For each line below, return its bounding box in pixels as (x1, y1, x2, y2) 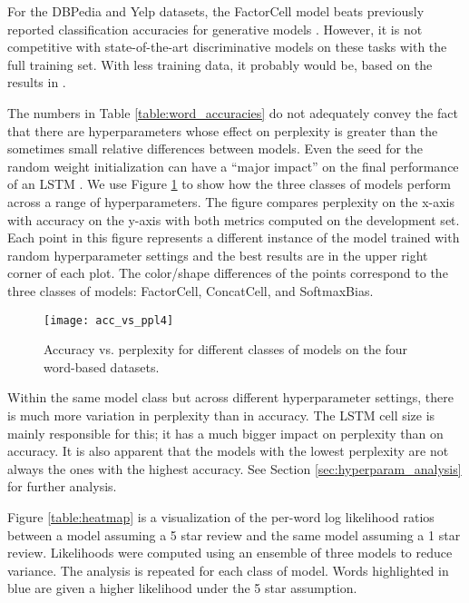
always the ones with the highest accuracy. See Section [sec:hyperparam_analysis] (7, 459, 462, 478)
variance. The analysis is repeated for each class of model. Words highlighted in (7, 560, 449, 579)
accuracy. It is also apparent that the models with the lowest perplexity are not (7, 441, 449, 460)
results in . (7, 73, 66, 92)
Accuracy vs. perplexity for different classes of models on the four (44, 340, 408, 359)
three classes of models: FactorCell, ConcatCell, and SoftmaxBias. (7, 281, 374, 300)
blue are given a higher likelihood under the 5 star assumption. (7, 578, 357, 598)
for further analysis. (7, 477, 117, 496)
